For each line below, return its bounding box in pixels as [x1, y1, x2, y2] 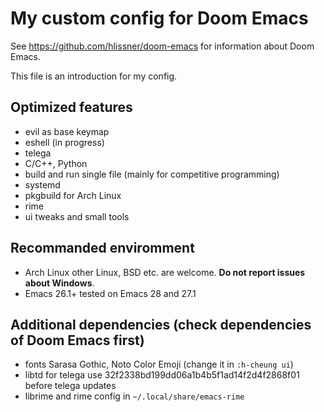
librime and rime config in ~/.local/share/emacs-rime [24, 390, 245, 402]
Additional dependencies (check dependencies [10, 316, 312, 333]
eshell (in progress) [24, 136, 105, 148]
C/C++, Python [24, 157, 88, 169]
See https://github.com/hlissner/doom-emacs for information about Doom [10, 40, 315, 52]
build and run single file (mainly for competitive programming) [24, 168, 280, 180]
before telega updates [24, 380, 117, 392]
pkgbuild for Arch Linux [24, 189, 122, 201]
